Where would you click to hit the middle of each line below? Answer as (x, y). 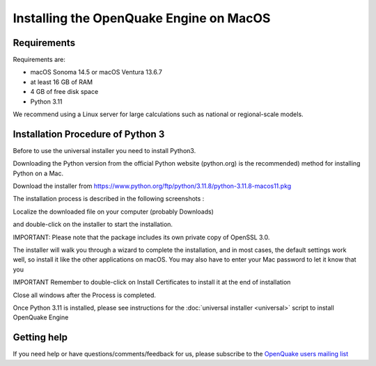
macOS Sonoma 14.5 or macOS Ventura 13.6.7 (96, 72)
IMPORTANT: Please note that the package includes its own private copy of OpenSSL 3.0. (141, 237)
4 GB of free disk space (64, 92)
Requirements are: (39, 60)
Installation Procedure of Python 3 (89, 134)
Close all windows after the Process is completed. (84, 295)
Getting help (40, 337)
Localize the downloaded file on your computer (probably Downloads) (113, 212)
